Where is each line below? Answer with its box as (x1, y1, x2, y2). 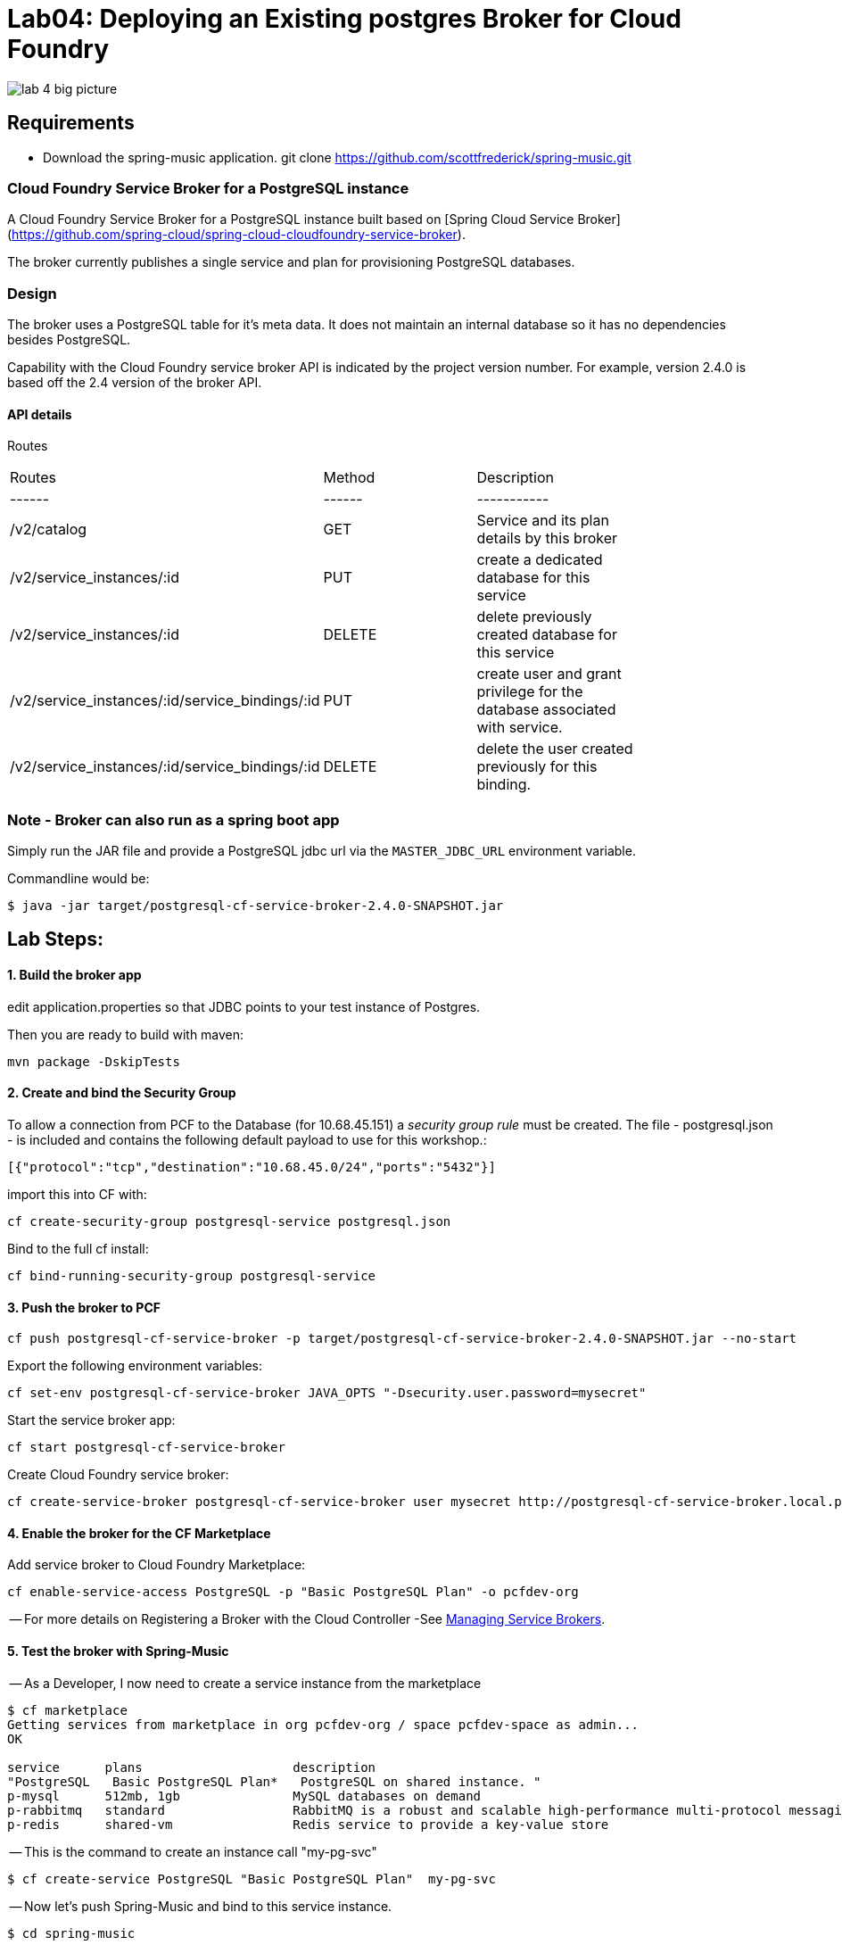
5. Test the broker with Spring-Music (7, 1643, 229, 1659)
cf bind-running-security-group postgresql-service (7, 1268, 376, 1283)
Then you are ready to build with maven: (7, 1026, 244, 1042)
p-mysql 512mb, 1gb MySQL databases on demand (7, 1788, 482, 1803)
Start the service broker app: (7, 1412, 176, 1428)
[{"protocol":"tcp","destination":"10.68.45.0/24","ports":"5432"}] (7, 1159, 496, 1174)
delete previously (476, 608, 592, 626)
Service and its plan (476, 511, 609, 530)
